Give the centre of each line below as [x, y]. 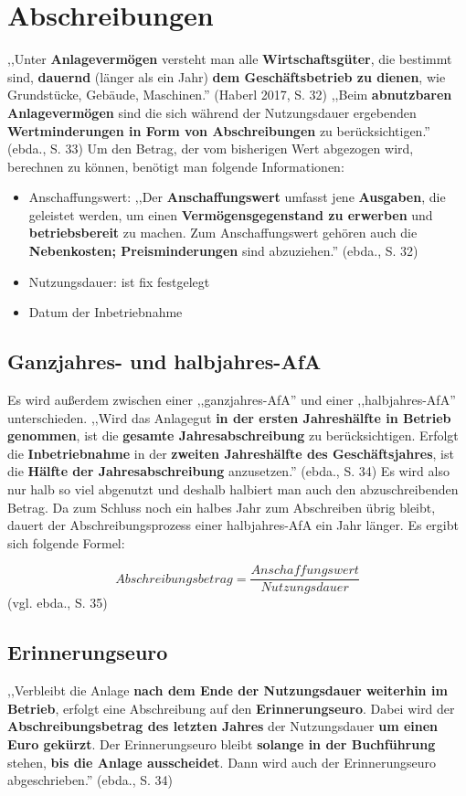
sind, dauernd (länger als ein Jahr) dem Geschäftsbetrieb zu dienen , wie [227, 76]
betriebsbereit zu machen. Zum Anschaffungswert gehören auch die [223, 233]
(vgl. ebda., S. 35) [58, 603]
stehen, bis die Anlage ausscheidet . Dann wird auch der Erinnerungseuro [222, 762]
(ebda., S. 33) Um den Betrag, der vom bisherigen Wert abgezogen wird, [211, 149]
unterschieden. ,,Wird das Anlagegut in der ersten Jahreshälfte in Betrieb [229, 417]
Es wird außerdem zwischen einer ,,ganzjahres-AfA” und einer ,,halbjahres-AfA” [232, 400]
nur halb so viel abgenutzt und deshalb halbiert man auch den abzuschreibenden [233, 489]
